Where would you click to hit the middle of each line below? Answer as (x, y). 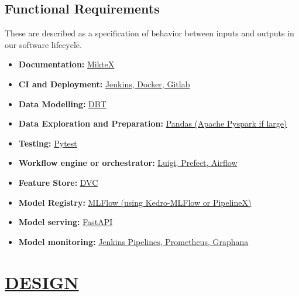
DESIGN (42, 282)
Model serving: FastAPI (66, 222)
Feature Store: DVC (58, 182)
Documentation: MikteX (66, 64)
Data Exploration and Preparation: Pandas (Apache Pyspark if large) (153, 123)
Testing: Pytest (48, 143)
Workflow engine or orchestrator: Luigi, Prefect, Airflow (128, 163)
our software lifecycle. (43, 44)
